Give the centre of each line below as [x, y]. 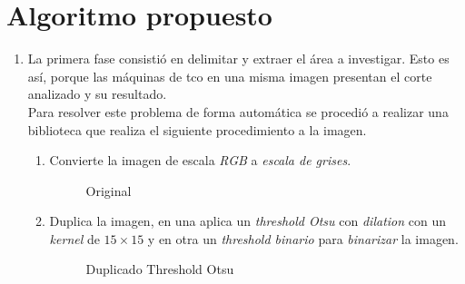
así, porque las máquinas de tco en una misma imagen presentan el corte [230, 76]
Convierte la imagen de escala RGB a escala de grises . [200, 160]
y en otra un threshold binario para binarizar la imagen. [303, 238]
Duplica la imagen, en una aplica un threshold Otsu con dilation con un [248, 221]
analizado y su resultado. [97, 94]
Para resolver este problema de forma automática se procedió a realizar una [238, 111]
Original [109, 190]
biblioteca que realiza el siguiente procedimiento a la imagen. [197, 129]
